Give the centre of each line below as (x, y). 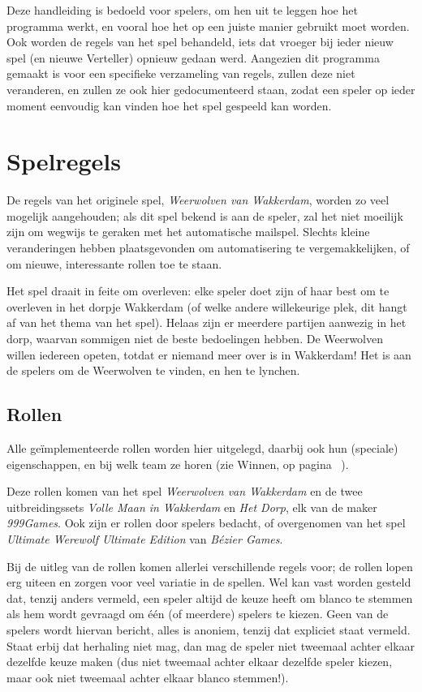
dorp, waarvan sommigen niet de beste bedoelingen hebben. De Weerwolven (195, 339)
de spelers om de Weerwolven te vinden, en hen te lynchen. (153, 370)
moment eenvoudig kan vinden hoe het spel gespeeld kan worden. (169, 105)
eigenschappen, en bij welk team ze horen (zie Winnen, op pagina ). (178, 464)
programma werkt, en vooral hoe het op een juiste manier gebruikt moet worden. (208, 26)
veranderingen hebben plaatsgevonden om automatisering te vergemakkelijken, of (208, 248)
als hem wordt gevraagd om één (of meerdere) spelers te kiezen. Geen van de (198, 614)
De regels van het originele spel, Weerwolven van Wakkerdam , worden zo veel (198, 200)
